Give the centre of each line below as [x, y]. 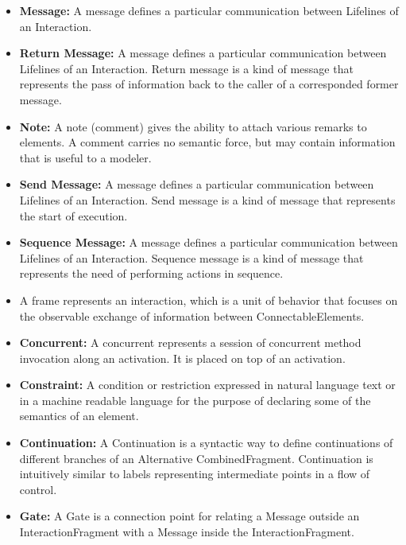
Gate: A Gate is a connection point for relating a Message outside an [189, 516]
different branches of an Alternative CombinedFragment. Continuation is [196, 458]
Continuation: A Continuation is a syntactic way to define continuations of [206, 443]
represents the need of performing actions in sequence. [151, 273]
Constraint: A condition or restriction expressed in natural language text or [207, 385]
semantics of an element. [79, 416]
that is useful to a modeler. [85, 157]
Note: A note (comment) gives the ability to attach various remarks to [193, 126]
